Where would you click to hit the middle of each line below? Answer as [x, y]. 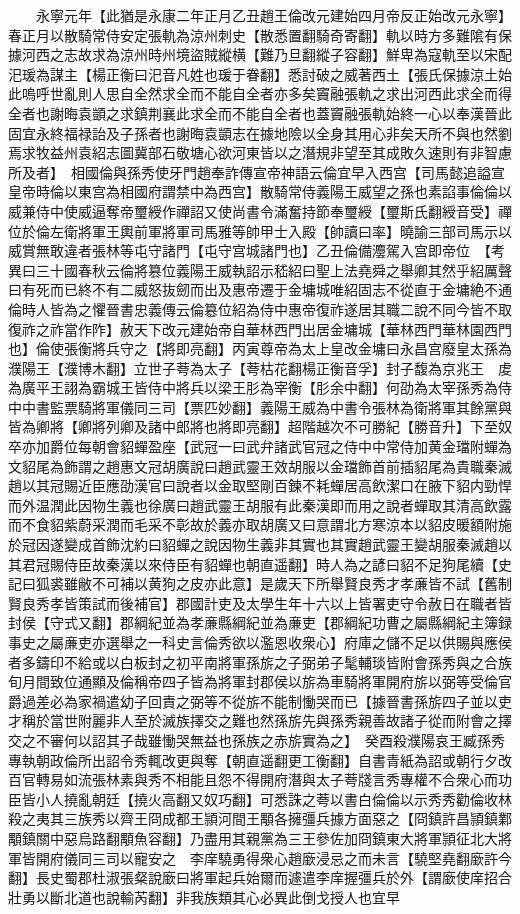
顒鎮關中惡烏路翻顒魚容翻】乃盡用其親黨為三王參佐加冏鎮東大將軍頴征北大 [253, 837]
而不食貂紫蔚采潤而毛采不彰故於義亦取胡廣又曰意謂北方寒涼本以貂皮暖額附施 [260, 524]
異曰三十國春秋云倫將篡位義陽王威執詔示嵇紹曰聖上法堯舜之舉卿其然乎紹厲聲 [260, 269]
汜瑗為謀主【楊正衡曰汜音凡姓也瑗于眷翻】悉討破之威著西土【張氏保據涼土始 [260, 73]
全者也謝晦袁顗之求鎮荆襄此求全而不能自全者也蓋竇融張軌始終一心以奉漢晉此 [260, 112]
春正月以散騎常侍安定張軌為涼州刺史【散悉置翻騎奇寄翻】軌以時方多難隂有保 [260, 34]
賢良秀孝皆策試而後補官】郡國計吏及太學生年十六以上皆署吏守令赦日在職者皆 [260, 602]
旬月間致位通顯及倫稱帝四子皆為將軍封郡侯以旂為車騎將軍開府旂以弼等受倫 [253, 681]
